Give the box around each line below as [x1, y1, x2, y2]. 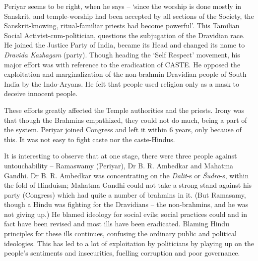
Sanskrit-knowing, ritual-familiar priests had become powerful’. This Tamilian [4, 20, 240, 31]
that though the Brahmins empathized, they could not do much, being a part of [4, 114, 247, 125]
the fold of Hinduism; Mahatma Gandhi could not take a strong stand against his [4, 180, 252, 190]
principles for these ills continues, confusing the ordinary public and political [4, 228, 237, 239]
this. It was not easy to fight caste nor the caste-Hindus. [4, 134, 175, 144]
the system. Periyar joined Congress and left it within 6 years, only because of [4, 124, 242, 135]
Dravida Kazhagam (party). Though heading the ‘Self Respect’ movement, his [4, 49, 240, 59]
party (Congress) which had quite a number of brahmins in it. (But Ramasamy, [4, 189, 246, 200]
